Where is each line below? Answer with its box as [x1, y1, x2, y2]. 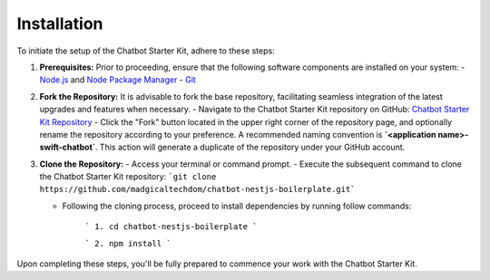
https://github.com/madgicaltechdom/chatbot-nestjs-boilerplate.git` [39, 184, 356, 195]
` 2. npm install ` [84, 238, 171, 248]
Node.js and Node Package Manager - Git [39, 74, 197, 85]
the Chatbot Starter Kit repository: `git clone [39, 171, 217, 182]
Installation [16, 14, 103, 34]
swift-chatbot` [39, 141, 95, 153]
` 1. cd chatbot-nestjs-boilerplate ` [84, 222, 258, 232]
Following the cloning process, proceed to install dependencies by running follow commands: [62, 200, 412, 211]
